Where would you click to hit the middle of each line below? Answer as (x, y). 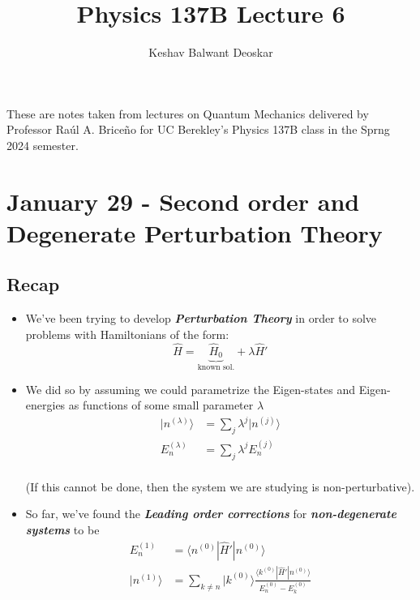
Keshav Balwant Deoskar (211, 52)
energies (45, 405)
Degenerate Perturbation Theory (195, 232)
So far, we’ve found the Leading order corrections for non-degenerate (211, 514)
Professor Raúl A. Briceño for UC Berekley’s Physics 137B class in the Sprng (198, 129)
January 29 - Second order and (183, 201)
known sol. (216, 368)
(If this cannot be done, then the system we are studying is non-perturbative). (220, 486)
